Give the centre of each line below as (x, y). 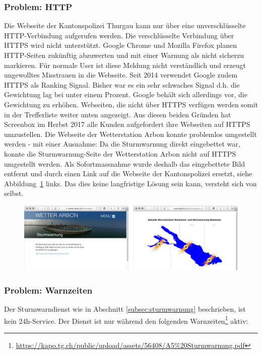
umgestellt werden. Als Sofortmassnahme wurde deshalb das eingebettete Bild (124, 163)
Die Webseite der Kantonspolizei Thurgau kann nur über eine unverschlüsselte (125, 25)
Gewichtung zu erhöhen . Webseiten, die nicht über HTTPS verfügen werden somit (131, 104)
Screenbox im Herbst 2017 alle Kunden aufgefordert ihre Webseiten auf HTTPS (127, 124)
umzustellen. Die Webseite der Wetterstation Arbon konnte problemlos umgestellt (130, 134)
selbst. (14, 193)
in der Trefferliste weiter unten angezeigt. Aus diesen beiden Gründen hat (118, 114)
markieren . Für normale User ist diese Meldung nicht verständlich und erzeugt (125, 65)
